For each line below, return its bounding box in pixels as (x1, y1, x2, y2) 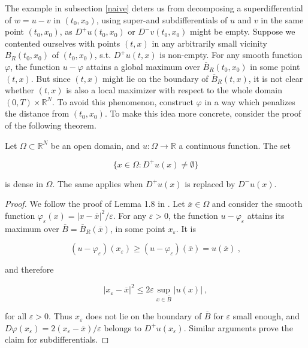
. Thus (49, 310, 73, 322)
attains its (247, 209, 285, 221)
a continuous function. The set (179, 139, 291, 151)
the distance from (5, 107, 70, 120)
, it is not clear (248, 72, 303, 84)
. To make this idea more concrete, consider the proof (104, 107, 301, 120)
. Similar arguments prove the (183, 321, 293, 334)
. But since (31, 72, 71, 84)
